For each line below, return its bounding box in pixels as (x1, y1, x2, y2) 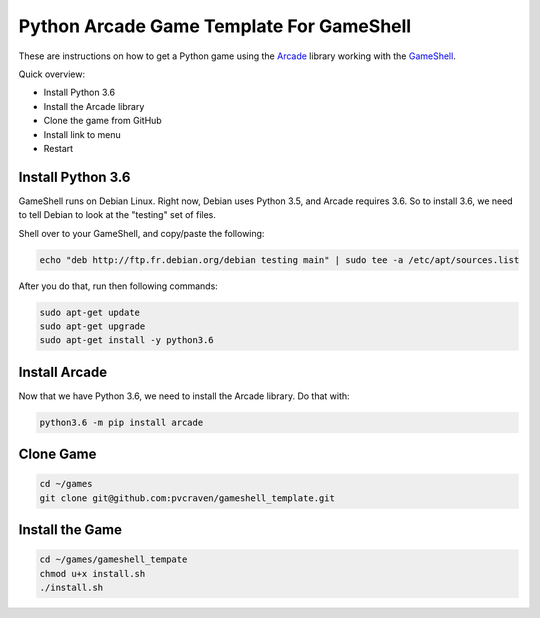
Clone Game (18, 446, 97, 463)
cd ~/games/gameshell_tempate (39, 554, 188, 565)
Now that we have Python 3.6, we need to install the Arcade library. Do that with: (18, 390, 350, 402)
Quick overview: (18, 68, 86, 80)
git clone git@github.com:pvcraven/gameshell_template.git (39, 492, 335, 504)
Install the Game (18, 521, 122, 539)
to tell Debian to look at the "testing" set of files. (18, 209, 217, 221)
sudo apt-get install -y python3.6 (39, 335, 214, 346)
